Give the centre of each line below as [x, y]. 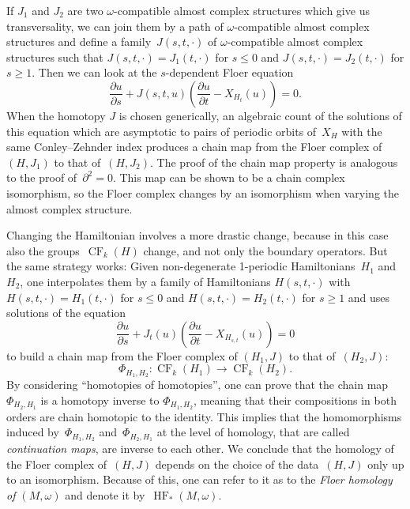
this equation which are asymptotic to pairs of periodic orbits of [162, 131]
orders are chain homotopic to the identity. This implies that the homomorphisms [204, 416]
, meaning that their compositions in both [295, 400]
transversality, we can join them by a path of [115, 26]
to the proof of [42, 177]
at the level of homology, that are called [253, 432]
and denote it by [105, 494]
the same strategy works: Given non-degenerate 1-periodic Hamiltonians [181, 266]
